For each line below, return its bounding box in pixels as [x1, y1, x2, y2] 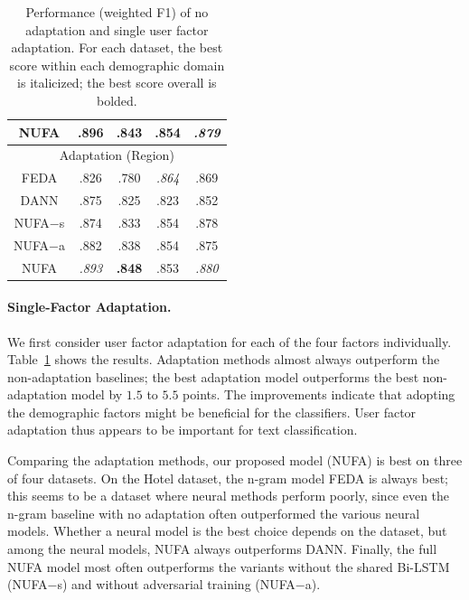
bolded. [96, 90, 137, 109]
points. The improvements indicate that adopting [183, 385, 455, 404]
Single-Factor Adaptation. [7, 297, 172, 316]
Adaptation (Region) [59, 145, 174, 164]
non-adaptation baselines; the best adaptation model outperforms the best [7, 367, 419, 386]
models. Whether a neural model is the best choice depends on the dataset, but [7, 521, 447, 540]
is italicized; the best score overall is [17, 73, 217, 92]
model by [70, 385, 123, 404]
